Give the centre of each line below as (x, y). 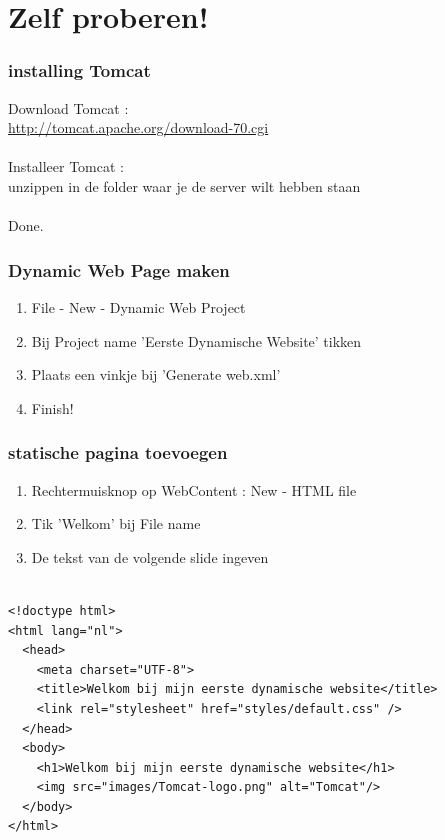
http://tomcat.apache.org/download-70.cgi (138, 127)
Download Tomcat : (68, 107)
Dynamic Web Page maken (119, 269)
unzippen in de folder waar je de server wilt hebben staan (184, 185)
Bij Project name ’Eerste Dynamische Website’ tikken (196, 340)
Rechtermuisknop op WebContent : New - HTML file (194, 489)
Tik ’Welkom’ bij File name (116, 523)
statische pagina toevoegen (118, 452)
